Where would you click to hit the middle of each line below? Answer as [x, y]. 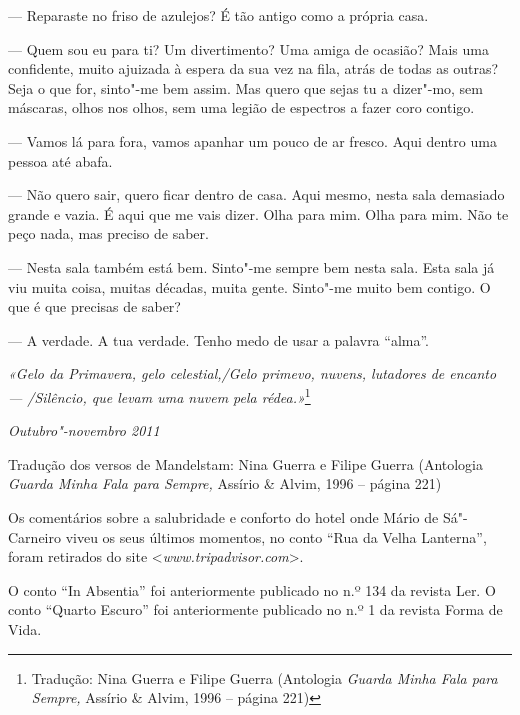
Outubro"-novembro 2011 [84, 430]
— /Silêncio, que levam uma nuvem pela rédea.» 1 [159, 395]
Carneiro [34, 536]
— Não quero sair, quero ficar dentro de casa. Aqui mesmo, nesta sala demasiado [256, 194]
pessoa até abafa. [60, 160]
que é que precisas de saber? [94, 306]
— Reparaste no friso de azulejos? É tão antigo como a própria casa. [218, 15]
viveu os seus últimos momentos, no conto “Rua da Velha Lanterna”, [276, 536]
